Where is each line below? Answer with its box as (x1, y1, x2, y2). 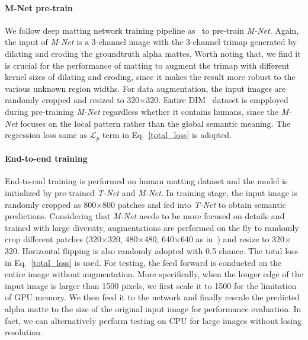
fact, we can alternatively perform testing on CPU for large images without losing (5, 314, 302, 326)
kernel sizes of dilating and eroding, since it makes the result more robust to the (5, 70, 296, 83)
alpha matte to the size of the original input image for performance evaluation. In (5, 302, 301, 315)
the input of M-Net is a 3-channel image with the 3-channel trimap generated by (5, 36, 297, 48)
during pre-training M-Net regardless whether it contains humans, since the (5, 105, 279, 117)
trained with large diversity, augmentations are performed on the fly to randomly (5, 221, 299, 233)
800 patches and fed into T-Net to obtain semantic (102, 198, 286, 210)
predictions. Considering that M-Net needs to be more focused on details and (5, 210, 285, 222)
